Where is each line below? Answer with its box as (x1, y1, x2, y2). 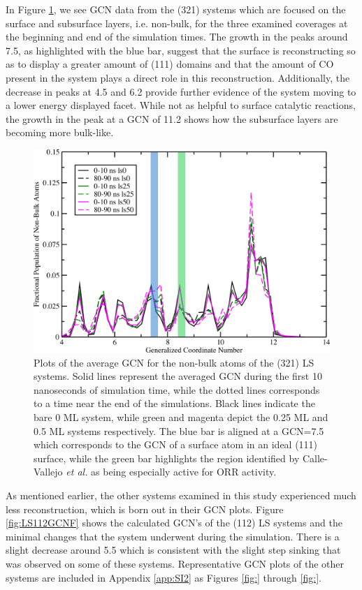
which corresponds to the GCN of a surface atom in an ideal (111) (34, 437, 318, 452)
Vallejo (34, 464, 63, 479)
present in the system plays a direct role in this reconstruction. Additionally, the (6, 70, 350, 84)
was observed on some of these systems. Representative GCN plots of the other (6, 556, 345, 570)
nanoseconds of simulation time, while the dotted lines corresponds (34, 382, 320, 397)
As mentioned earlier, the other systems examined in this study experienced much (6, 487, 356, 502)
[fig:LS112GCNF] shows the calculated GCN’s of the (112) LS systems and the (6, 515, 342, 530)
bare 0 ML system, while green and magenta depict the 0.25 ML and (34, 409, 328, 424)
